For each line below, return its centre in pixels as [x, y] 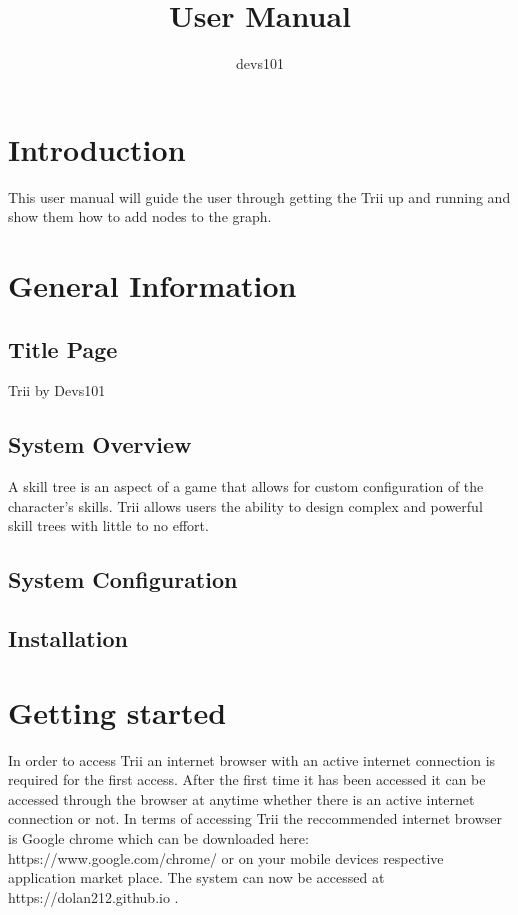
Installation [68, 638]
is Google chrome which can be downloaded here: [158, 838]
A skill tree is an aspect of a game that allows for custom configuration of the [246, 486]
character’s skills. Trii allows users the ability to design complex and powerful [245, 505]
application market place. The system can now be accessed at [196, 877]
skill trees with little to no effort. [108, 525]
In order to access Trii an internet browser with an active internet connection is [252, 759]
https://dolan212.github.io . [93, 896]
